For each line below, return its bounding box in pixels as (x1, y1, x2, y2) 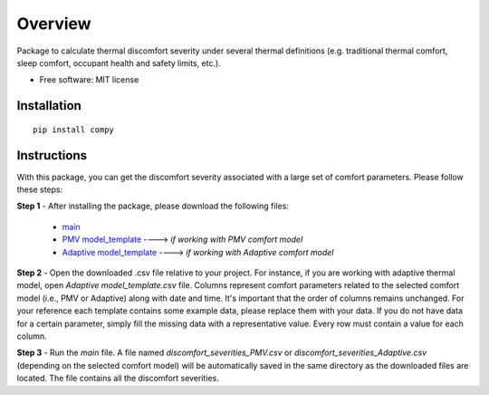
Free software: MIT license (39, 74, 139, 85)
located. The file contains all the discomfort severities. (16, 372, 219, 384)
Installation (16, 98, 81, 113)
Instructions (16, 148, 88, 163)
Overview (16, 14, 91, 34)
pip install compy (33, 124, 115, 135)
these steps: (16, 184, 63, 195)
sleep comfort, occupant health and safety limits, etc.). (16, 57, 221, 68)
